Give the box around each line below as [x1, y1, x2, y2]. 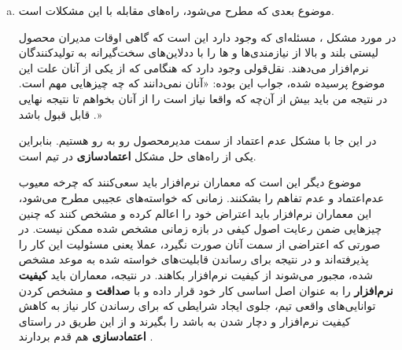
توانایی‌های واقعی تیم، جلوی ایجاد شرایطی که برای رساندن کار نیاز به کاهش [18, 297, 376, 314]
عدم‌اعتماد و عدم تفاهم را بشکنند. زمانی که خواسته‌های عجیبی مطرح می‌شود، [18, 189, 385, 205]
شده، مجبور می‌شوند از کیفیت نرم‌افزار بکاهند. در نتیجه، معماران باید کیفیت [18, 266, 374, 282]
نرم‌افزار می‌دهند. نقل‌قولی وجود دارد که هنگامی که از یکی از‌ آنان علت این [18, 59, 369, 76]
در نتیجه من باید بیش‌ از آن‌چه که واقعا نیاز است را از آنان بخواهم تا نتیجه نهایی [18, 90, 388, 106]
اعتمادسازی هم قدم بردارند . [18, 328, 153, 344]
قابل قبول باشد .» [18, 105, 102, 122]
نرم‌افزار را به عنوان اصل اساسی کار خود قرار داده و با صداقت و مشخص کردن [18, 282, 393, 298]
